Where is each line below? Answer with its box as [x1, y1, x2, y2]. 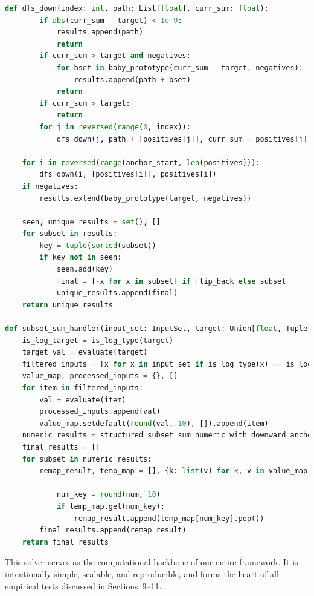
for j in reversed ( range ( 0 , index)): [39, 122, 191, 131]
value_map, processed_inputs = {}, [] [22, 372, 178, 381]
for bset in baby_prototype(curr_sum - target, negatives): [56, 63, 304, 72]
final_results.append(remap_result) [39, 526, 187, 535]
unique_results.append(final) [56, 289, 178, 298]
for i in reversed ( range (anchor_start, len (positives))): [22, 158, 260, 167]
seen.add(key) [56, 265, 113, 274]
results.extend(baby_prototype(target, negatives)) [39, 194, 252, 203]
